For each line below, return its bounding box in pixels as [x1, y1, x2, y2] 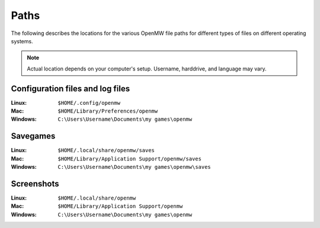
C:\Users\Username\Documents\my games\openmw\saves [57, 163, 212, 171]
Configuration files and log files [11, 84, 130, 94]
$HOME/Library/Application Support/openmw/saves [57, 155, 201, 162]
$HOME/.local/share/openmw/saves [57, 147, 155, 154]
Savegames [11, 131, 56, 142]
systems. [11, 37, 33, 44]
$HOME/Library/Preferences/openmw [57, 108, 158, 115]
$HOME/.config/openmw [57, 99, 121, 106]
